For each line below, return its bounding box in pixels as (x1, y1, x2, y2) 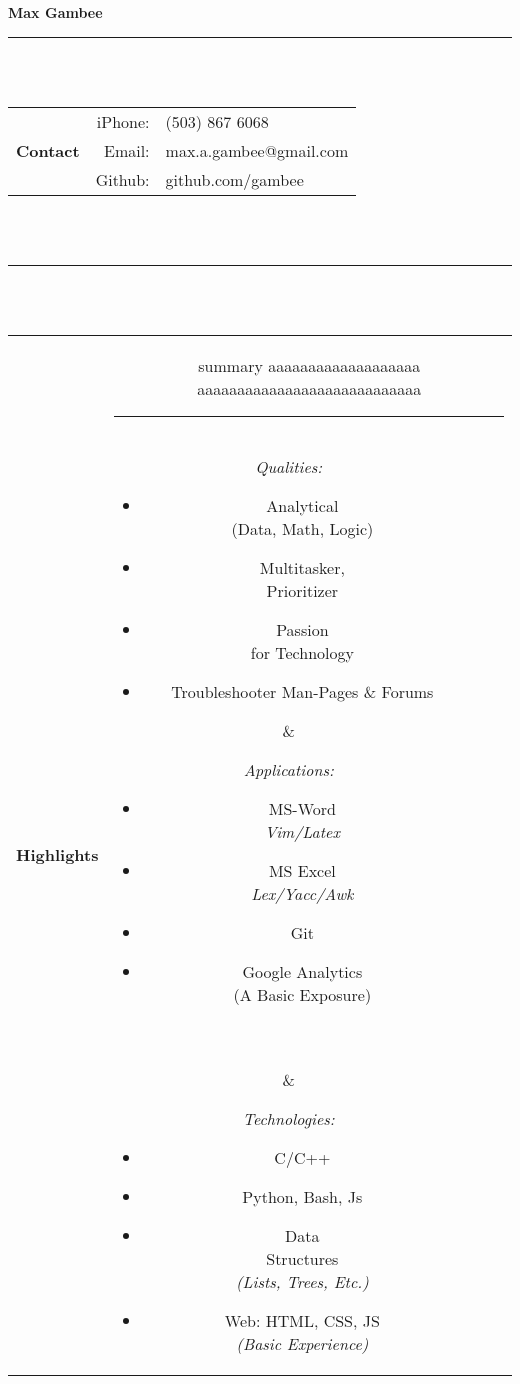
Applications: (243, 758, 334, 782)
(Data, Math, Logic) (231, 517, 374, 541)
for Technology (250, 641, 354, 665)
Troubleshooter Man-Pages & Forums (171, 680, 434, 704)
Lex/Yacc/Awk (251, 882, 354, 906)
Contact (16, 138, 80, 162)
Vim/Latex (264, 820, 340, 844)
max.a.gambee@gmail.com (165, 138, 349, 162)
